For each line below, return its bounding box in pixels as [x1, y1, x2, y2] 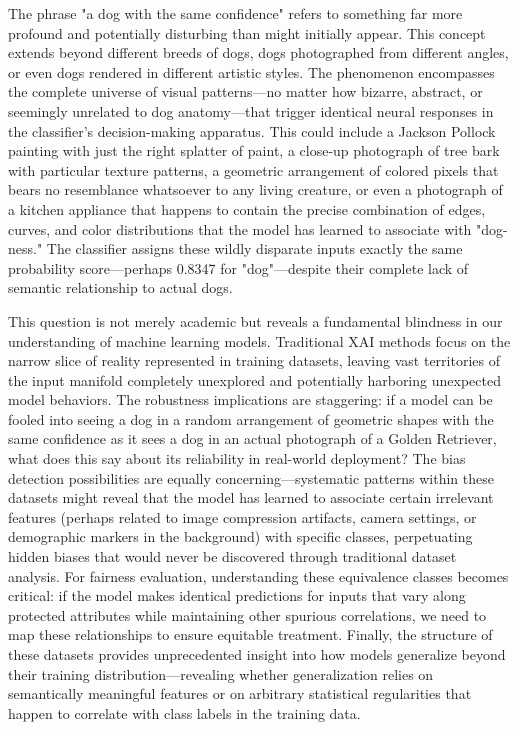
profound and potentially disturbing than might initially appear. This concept [8, 22, 486, 43]
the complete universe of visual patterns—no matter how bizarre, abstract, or [8, 81, 483, 102]
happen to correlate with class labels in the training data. [8, 702, 361, 723]
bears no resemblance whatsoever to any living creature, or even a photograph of [8, 179, 503, 200]
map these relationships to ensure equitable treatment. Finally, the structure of [8, 624, 493, 645]
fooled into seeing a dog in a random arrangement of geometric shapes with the [8, 408, 494, 429]
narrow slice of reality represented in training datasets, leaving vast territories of [8, 350, 500, 371]
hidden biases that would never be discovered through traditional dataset [8, 546, 457, 567]
